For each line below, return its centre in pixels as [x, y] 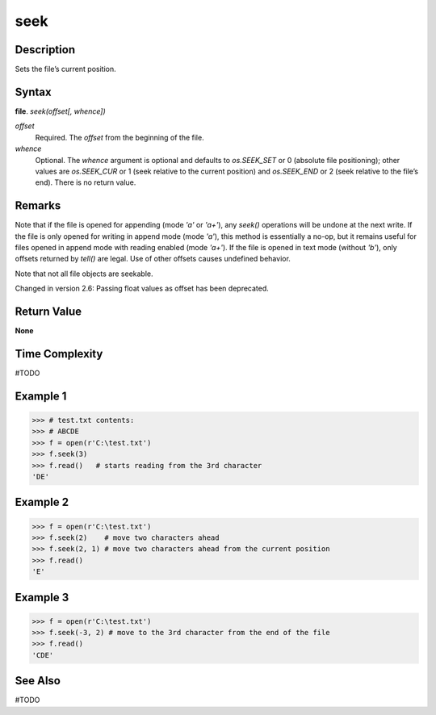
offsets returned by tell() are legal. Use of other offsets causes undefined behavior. [153, 259]
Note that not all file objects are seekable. [84, 274]
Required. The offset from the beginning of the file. [120, 137]
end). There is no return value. [86, 182]
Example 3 [42, 597]
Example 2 [42, 502]
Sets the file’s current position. [65, 69]
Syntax [33, 92]
